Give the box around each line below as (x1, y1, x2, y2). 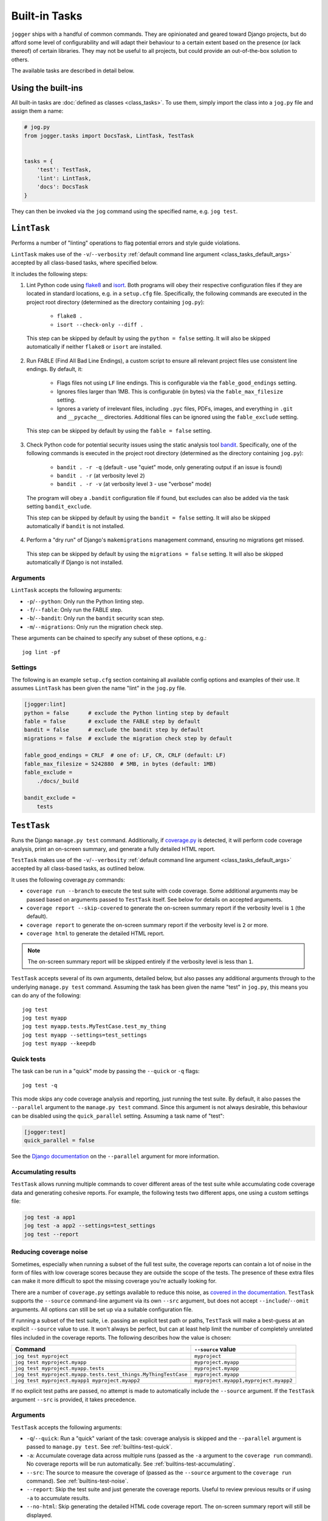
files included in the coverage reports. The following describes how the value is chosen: (11, 1334, 232, 1341)
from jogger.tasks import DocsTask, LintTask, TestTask (24, 132, 194, 139)
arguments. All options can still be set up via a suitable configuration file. (11, 1306, 193, 1313)
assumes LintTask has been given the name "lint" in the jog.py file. (11, 684, 186, 692)
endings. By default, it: (26, 366, 83, 373)
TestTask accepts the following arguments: (11, 1424, 122, 1431)
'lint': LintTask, (36, 175, 92, 182)
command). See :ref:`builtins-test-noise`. (26, 1477, 129, 1484)
